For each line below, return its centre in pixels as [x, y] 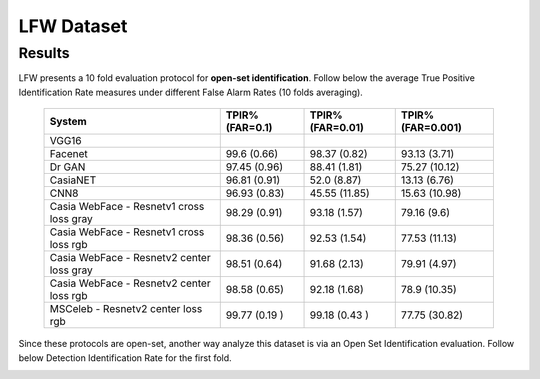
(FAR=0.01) [336, 128]
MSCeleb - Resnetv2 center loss [126, 309]
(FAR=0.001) [431, 128]
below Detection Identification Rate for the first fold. [125, 357]
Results [44, 53]
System [68, 122]
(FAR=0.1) [249, 128]
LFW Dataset [73, 26]
